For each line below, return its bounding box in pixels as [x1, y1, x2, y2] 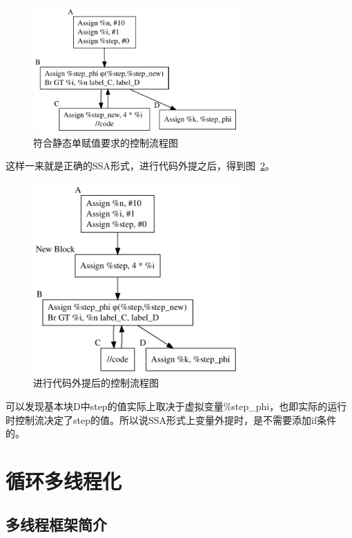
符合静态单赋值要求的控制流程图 [33, 135, 178, 149]
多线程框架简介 [6, 514, 107, 535]
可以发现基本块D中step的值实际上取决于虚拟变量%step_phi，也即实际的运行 [6, 398, 347, 413]
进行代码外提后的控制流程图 [33, 375, 159, 390]
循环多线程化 [6, 466, 122, 494]
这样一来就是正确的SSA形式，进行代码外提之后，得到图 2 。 [6, 158, 275, 173]
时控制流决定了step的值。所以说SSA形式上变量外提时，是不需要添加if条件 [6, 412, 337, 427]
